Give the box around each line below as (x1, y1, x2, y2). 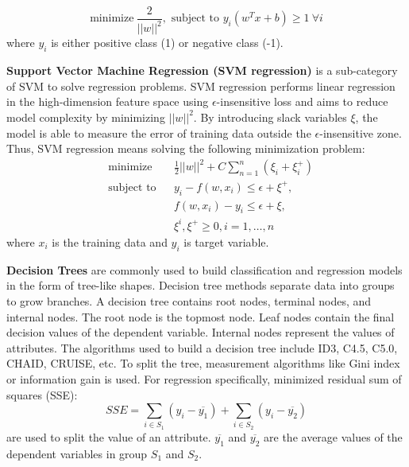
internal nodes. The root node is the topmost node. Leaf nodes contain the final (6, 308, 395, 325)
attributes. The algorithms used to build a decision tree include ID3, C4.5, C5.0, (6, 339, 398, 356)
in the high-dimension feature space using (6, 93, 209, 110)
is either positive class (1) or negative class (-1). (51, 34, 284, 51)
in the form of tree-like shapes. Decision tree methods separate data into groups (6, 277, 395, 294)
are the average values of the (264, 428, 403, 445)
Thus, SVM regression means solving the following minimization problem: (6, 140, 365, 157)
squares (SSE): (6, 386, 78, 403)
